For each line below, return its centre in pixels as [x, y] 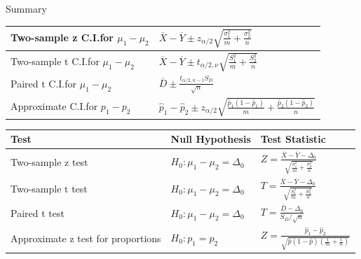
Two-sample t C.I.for [55, 61]
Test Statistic [293, 139]
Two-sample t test [49, 189]
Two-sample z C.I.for [62, 37]
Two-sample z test [49, 161]
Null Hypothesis [211, 139]
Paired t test [38, 213]
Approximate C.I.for [54, 106]
